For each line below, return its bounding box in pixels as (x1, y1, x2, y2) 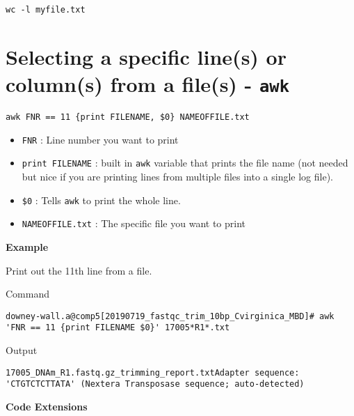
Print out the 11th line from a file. (6, 263, 152, 277)
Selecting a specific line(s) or (6, 42, 287, 70)
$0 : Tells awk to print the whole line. (22, 192, 181, 207)
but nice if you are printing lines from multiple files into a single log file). (22, 169, 333, 184)
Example (6, 239, 49, 254)
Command (6, 286, 49, 301)
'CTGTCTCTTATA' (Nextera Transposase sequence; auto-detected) (6, 379, 305, 390)
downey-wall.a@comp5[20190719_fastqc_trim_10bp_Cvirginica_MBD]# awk (6, 311, 335, 321)
